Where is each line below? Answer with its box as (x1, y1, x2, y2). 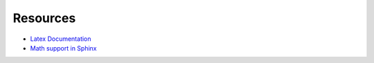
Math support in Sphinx (30, 44, 97, 52)
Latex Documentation (30, 35, 91, 43)
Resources (12, 10, 76, 26)
